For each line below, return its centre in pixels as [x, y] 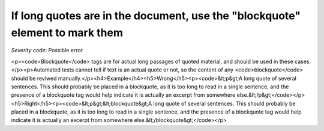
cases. [303, 61]
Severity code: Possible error [47, 50]
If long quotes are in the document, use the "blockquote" [156, 16]
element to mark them [67, 32]
